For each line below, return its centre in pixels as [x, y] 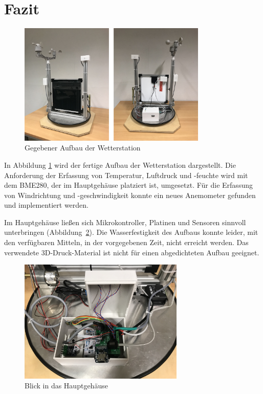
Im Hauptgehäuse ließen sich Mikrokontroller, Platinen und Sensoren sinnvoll [125, 222]
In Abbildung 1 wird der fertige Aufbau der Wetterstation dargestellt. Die [120, 165]
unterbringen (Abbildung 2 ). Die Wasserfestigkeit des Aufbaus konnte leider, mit [131, 232]
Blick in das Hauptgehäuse [66, 386]
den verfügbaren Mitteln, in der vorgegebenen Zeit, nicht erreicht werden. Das [126, 242]
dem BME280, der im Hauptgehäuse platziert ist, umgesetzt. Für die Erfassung [128, 185]
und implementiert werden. [46, 205]
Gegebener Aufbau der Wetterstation [83, 148]
